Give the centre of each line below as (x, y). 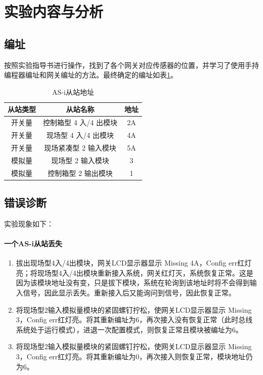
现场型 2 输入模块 (80, 160)
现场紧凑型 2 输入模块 (80, 147)
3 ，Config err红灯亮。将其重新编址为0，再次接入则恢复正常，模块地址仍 (134, 357)
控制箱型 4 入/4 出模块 (80, 122)
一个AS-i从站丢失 (33, 243)
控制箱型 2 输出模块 (80, 173)
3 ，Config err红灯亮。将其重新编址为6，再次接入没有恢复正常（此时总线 (134, 320)
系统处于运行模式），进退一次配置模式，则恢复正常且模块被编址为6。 (129, 329)
